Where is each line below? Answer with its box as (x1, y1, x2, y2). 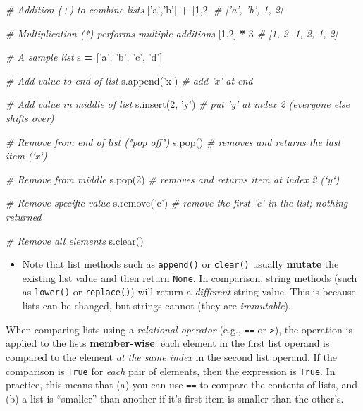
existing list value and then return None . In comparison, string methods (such (22, 270, 357, 285)
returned (6, 209, 42, 223)
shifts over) (6, 110, 54, 125)
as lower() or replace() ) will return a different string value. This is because (22, 284, 356, 299)
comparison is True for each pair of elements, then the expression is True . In (6, 363, 336, 378)
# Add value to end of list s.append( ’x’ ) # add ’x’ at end (6, 73, 253, 87)
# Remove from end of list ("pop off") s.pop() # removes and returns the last (6, 134, 341, 149)
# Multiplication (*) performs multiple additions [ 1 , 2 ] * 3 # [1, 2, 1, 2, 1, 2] (6, 25, 338, 40)
